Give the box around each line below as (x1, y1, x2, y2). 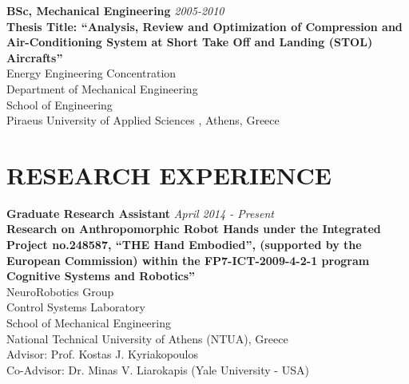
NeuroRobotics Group (6, 283, 114, 299)
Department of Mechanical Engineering (6, 80, 198, 97)
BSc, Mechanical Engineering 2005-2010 (6, 2, 224, 18)
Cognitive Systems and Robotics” (6, 267, 196, 284)
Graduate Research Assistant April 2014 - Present (6, 204, 275, 221)
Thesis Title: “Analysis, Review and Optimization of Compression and (6, 18, 403, 34)
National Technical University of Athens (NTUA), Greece (6, 330, 288, 346)
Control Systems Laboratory (6, 299, 145, 315)
